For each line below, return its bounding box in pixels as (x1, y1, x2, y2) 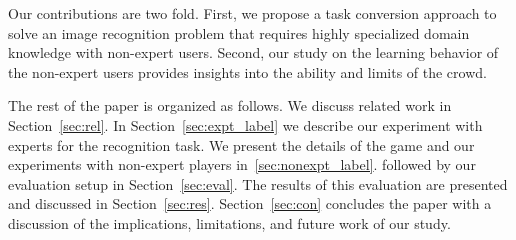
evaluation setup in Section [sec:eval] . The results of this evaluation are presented (8, 173, 508, 194)
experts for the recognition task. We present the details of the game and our (8, 134, 475, 155)
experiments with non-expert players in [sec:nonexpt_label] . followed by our (8, 154, 476, 175)
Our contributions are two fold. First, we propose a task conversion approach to (8, 3, 497, 23)
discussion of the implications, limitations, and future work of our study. (8, 212, 451, 233)
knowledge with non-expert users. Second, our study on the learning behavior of (8, 42, 499, 63)
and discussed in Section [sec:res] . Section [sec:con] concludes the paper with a (8, 193, 492, 214)
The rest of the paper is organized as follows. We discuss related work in (8, 95, 452, 116)
